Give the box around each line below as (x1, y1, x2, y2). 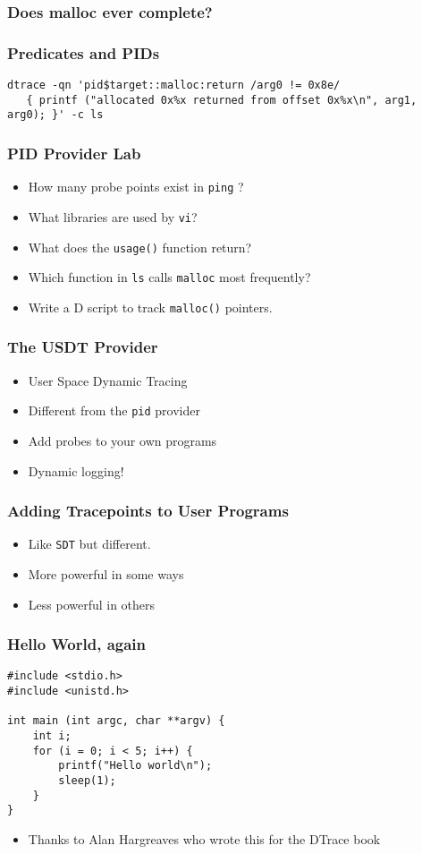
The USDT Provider (7, 336, 158, 358)
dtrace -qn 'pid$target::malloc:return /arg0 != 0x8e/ (7, 79, 341, 92)
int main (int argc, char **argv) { (7, 714, 225, 728)
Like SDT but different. (28, 534, 151, 553)
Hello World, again (7, 633, 147, 655)
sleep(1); (58, 774, 116, 788)
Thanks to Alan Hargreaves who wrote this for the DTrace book (28, 830, 381, 849)
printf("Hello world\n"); (58, 759, 213, 773)
